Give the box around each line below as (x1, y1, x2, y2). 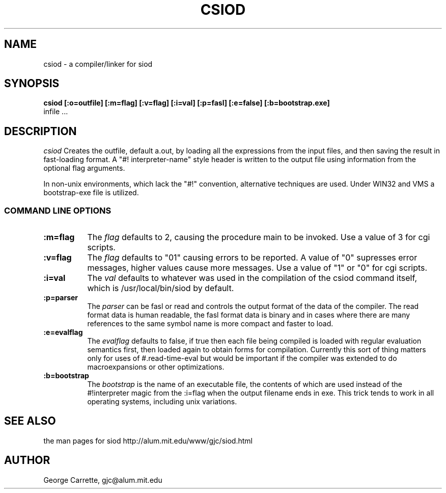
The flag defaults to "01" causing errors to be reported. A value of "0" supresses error (87, 252, 417, 263)
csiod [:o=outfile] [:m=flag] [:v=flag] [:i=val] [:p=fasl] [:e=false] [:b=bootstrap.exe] (43, 98, 330, 108)
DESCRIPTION (4, 124, 77, 138)
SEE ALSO (4, 414, 56, 428)
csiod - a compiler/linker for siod (43, 59, 153, 68)
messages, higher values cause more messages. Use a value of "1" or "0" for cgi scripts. (87, 263, 428, 273)
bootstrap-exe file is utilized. (43, 188, 139, 197)
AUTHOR (4, 454, 50, 467)
